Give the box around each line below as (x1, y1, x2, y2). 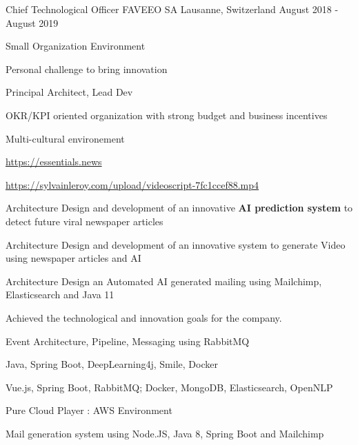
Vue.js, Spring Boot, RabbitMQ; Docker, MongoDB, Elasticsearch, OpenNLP (6, 380, 333, 394)
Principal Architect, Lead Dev (6, 85, 133, 99)
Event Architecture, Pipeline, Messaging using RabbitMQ (6, 333, 250, 348)
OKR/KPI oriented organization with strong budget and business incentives (6, 107, 328, 122)
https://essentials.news (6, 154, 102, 169)
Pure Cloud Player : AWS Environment (6, 403, 172, 417)
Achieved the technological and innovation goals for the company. (6, 310, 282, 324)
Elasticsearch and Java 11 (6, 287, 115, 302)
